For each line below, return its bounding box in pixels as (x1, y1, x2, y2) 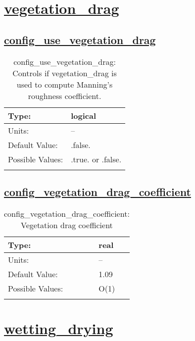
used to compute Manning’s (16, 78, 113, 90)
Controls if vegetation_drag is (12, 67, 117, 79)
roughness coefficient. (28, 90, 101, 101)
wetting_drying (4, 318, 113, 338)
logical (71, 109, 96, 121)
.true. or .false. (71, 153, 122, 165)
